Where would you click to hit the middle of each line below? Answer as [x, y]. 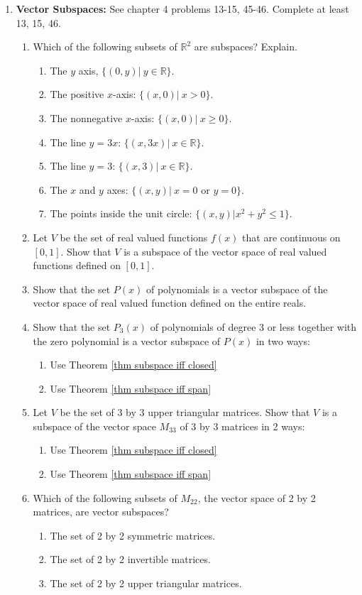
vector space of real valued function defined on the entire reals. [170, 303]
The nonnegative [86, 118]
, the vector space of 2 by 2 [257, 497]
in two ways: [283, 340]
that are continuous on [291, 237]
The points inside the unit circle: [121, 213]
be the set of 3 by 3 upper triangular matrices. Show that [185, 412]
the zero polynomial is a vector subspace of [127, 340]
